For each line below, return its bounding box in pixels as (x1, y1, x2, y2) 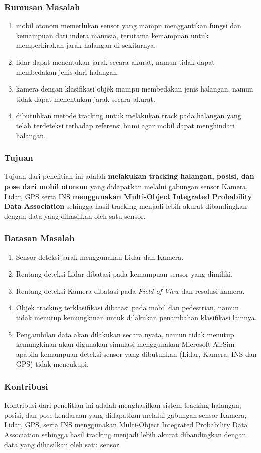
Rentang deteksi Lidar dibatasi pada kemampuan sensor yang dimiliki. (16, 268, 233, 279)
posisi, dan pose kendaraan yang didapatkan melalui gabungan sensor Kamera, (4, 409, 247, 420)
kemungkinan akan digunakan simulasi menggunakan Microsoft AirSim (16, 339, 235, 349)
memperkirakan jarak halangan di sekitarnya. (16, 40, 156, 50)
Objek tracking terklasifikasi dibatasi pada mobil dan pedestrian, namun (16, 302, 239, 313)
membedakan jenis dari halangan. (16, 66, 119, 77)
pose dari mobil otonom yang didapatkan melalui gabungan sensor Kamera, (4, 180, 248, 191)
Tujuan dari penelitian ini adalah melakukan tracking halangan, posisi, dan (4, 171, 254, 182)
